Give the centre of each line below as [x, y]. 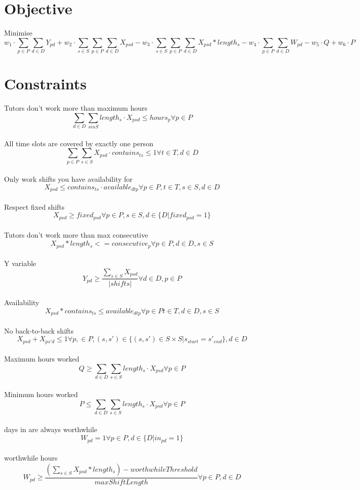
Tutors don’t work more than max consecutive [76, 235]
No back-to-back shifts [39, 330]
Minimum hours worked [41, 394]
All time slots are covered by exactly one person [79, 143]
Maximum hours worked [42, 359]
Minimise [18, 33]
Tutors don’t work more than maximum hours [76, 108]
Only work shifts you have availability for [69, 179]
